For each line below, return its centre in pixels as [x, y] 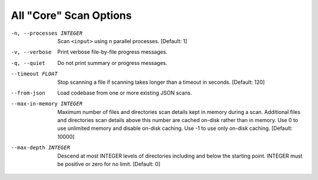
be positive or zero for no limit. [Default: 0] [109, 164]
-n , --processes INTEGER [47, 33]
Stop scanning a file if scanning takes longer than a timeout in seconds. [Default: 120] [161, 82]
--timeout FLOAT [34, 74]
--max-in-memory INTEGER [47, 104]
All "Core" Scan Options [71, 15]
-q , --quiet [28, 63]
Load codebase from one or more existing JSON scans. [125, 93]
